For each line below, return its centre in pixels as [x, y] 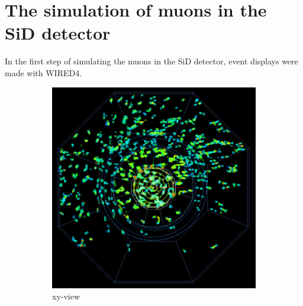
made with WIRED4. [43, 72]
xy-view [66, 296]
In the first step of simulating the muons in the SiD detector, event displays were [151, 61]
